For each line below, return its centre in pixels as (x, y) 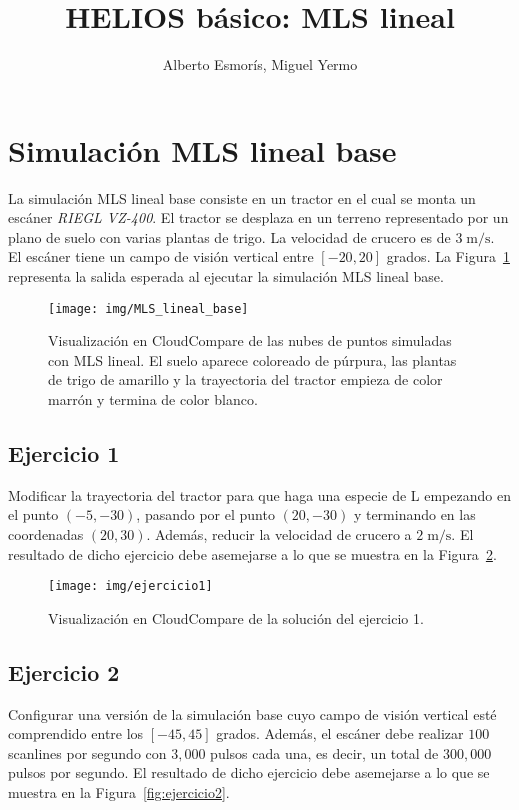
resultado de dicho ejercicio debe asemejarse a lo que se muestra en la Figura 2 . (252, 553)
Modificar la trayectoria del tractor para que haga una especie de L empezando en (259, 494)
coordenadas (46, 534)
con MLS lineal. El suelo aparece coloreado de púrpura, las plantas (252, 359)
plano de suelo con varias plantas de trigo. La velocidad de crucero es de (229, 236)
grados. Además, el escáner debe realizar (340, 733)
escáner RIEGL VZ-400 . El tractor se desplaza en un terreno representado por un (258, 217)
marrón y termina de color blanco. (153, 399)
